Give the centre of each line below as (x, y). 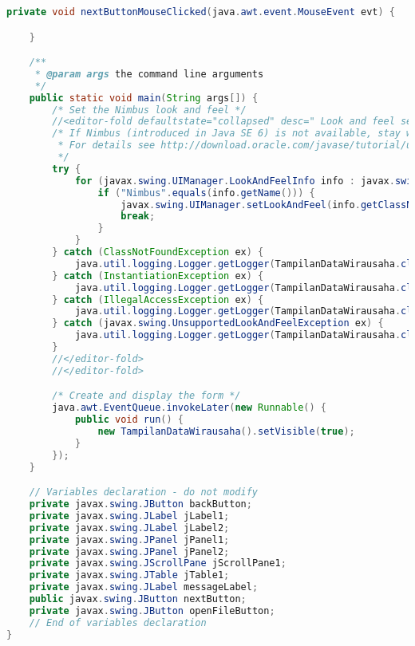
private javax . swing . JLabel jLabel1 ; (129, 516)
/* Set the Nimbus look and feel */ (149, 110)
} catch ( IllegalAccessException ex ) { (158, 299)
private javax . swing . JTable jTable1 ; (129, 575)
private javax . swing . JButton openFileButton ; (152, 611)
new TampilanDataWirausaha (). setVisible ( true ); (226, 431)
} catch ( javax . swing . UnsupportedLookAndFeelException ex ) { (218, 323)
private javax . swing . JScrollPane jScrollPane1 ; (158, 563)
